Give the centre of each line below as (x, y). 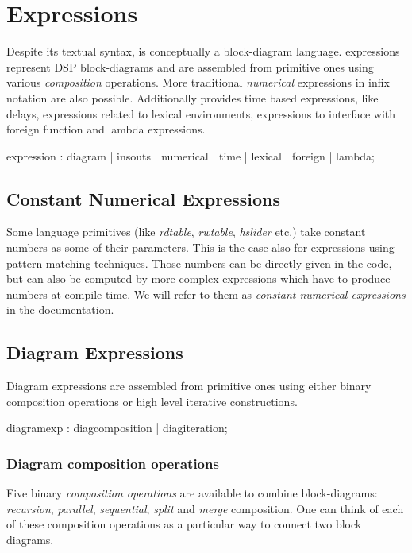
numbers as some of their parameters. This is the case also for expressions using (200, 247)
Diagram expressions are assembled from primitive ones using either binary (189, 386)
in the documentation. (60, 309)
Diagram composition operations (113, 463)
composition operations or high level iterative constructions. (152, 401)
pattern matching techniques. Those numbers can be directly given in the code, (199, 263)
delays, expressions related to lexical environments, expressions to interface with (201, 113)
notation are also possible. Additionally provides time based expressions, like (193, 97)
